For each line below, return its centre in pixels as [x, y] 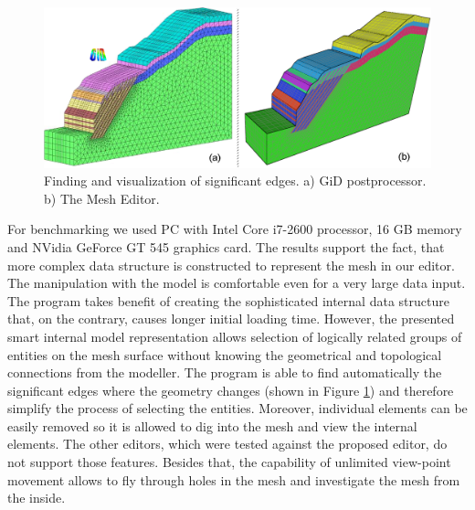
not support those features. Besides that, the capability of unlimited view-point [229, 462]
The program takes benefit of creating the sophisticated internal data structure [228, 300]
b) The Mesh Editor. [102, 198]
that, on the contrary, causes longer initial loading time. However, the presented [231, 319]
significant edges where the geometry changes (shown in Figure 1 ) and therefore [231, 390]
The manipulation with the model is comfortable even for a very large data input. [237, 283]
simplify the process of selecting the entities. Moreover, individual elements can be [237, 408]
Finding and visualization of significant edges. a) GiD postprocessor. [235, 181]
